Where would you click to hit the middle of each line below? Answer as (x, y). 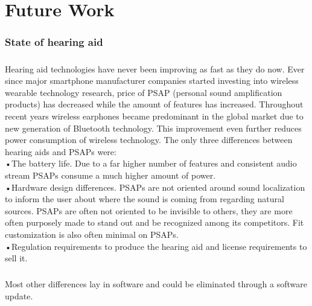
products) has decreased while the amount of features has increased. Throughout (154, 104)
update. (19, 295)
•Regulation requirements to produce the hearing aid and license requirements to (156, 246)
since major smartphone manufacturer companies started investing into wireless (152, 81)
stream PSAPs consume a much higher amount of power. (110, 175)
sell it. (16, 258)
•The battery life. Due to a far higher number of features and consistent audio (151, 163)
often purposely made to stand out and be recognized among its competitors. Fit (154, 222)
